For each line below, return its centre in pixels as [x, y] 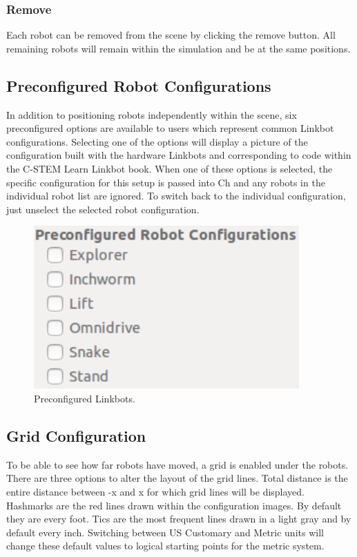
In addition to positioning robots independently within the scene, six [152, 114]
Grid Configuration [76, 435]
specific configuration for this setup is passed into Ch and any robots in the [166, 182]
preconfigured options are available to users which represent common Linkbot [170, 128]
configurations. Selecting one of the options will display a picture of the [157, 141]
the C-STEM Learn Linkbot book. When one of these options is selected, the [170, 168]
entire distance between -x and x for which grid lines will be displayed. [156, 491]
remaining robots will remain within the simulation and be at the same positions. [178, 48]
